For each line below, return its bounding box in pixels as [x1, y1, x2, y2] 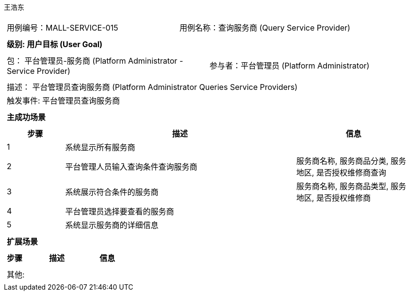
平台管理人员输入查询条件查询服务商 [65, 162, 197, 172]
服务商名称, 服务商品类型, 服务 [296, 181, 407, 191]
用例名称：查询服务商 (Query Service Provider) [179, 23, 350, 33]
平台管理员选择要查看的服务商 [65, 207, 174, 216]
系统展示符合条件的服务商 [65, 187, 159, 197]
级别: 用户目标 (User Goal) [7, 39, 103, 49]
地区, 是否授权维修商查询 [296, 168, 386, 177]
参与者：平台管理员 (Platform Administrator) [209, 61, 370, 70]
